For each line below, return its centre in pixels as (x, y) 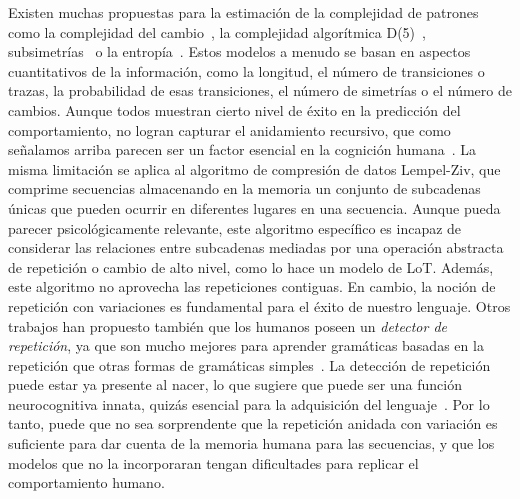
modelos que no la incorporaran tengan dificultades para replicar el (213, 462)
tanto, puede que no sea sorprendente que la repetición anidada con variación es (253, 423)
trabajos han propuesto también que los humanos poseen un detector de (227, 325)
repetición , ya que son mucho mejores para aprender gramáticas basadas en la (246, 345)
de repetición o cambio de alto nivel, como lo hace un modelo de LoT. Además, (251, 266)
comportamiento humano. (86, 482)
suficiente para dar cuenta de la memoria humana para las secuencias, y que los (251, 443)
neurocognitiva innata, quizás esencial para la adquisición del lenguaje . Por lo (249, 403)
